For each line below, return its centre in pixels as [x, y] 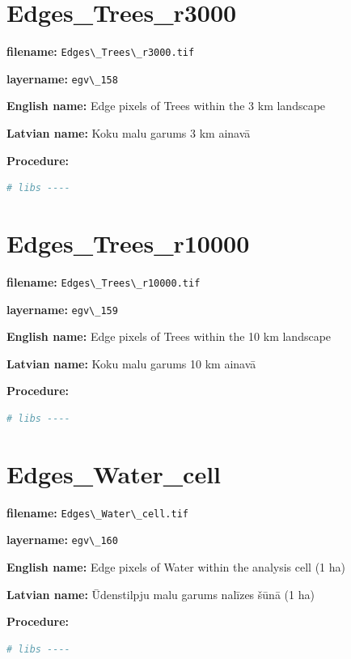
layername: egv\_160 [62, 540]
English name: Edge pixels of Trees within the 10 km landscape [169, 336]
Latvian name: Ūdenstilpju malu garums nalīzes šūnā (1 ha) [161, 594]
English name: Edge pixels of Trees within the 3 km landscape [166, 106]
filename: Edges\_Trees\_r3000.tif [101, 51]
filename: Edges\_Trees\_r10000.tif [104, 281]
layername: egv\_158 [62, 78]
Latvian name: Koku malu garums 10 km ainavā [131, 363]
